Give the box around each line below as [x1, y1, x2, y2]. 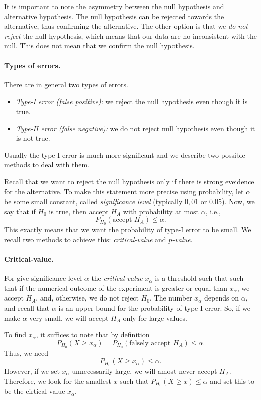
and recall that [4, 302, 50, 313]
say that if [4, 206, 36, 216]
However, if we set [4, 366, 60, 376]
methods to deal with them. [4, 159, 90, 170]
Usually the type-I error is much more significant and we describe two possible [4, 149, 245, 160]
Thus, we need [4, 347, 48, 358]
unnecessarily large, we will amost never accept [72, 366, 217, 376]
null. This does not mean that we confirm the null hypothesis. [4, 40, 195, 51]
